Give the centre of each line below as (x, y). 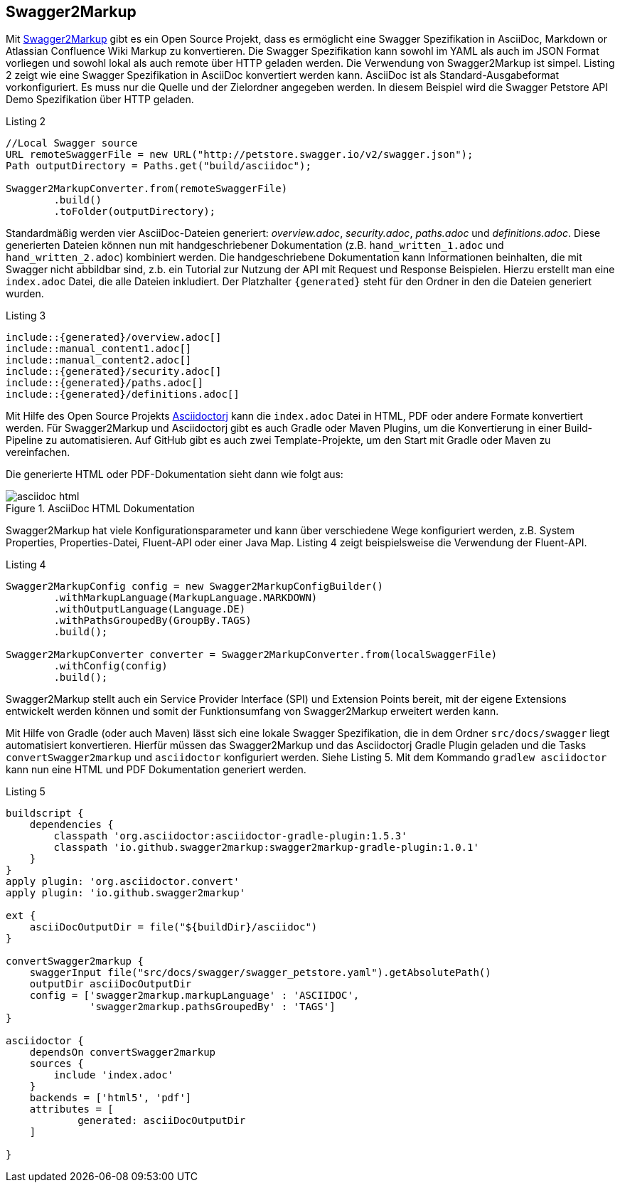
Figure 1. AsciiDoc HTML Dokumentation (100, 509)
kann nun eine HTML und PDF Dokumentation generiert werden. (156, 770)
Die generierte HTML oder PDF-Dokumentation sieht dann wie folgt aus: (175, 474)
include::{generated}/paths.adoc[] (105, 383)
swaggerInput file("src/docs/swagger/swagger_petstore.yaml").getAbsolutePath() (260, 973)
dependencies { (71, 825)
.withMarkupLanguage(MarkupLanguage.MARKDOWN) (186, 598)
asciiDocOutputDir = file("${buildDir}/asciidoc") (173, 927)
